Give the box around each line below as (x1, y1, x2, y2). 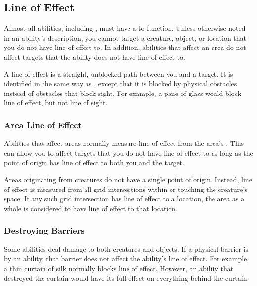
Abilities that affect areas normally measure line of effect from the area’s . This (4, 138, 244, 148)
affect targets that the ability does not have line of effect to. (4, 51, 185, 62)
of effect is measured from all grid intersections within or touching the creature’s (4, 184, 248, 194)
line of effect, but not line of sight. (4, 97, 108, 108)
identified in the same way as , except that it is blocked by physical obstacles (4, 78, 237, 89)
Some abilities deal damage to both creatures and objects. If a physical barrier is (4, 243, 249, 254)
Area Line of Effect (4, 118, 82, 131)
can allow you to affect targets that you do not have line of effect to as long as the (4, 147, 253, 158)
